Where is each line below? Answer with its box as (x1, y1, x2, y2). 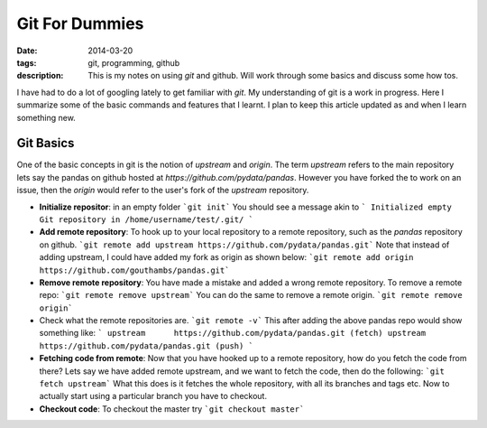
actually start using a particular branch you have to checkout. (39, 391, 268, 402)
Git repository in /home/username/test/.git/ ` (39, 214, 254, 225)
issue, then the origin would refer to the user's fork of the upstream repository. (16, 185, 309, 196)
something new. (16, 112, 76, 123)
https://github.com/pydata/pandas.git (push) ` (39, 340, 254, 351)
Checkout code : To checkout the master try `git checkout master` (39, 403, 305, 414)
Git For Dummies (16, 14, 144, 33)
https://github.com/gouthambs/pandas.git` (39, 265, 230, 275)
